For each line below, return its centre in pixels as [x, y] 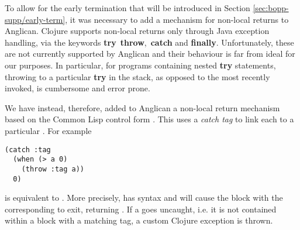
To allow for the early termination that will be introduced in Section [127, 8]
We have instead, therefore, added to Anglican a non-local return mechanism [142, 107]
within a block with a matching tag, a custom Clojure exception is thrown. [139, 220]
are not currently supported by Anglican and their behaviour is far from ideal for [150, 54]
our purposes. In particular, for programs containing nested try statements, [140, 65]
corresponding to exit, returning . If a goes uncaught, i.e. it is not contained [141, 209]
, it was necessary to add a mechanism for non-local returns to [177, 19]
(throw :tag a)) [53, 169]
